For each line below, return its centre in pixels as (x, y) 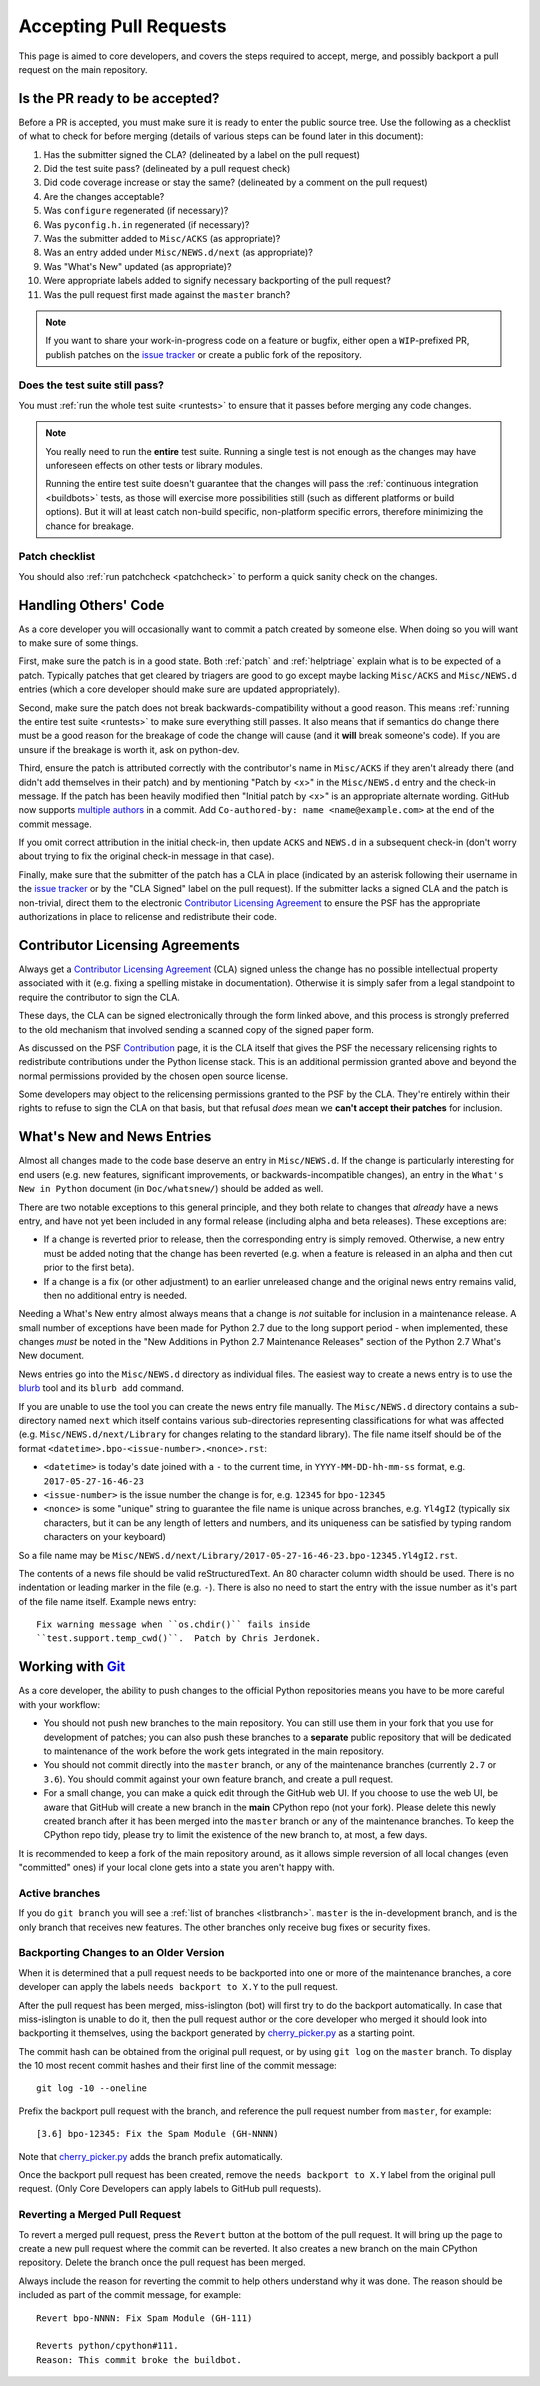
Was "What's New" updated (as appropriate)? (137, 266)
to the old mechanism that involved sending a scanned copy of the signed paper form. (196, 1029)
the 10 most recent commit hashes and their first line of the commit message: (177, 2066)
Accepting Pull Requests (122, 26)
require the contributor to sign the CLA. (99, 997)
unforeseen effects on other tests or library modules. (154, 466)
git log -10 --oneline (92, 2088)
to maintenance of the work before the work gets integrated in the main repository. (214, 1751)
